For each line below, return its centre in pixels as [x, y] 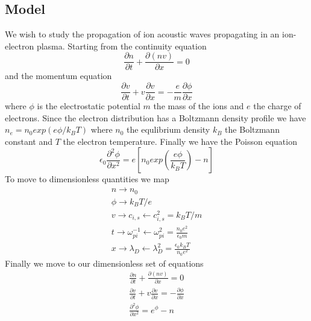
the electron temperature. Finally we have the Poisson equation [180, 141]
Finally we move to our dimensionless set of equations [104, 263]
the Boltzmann [252, 129]
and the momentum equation [58, 76]
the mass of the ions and [199, 106]
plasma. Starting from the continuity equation [121, 46]
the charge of [277, 106]
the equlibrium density [168, 129]
